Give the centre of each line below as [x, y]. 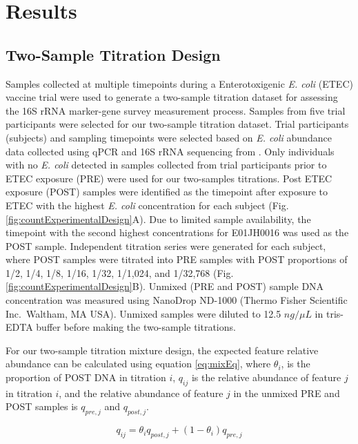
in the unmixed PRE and [287, 393]
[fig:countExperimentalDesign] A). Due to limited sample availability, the [158, 219]
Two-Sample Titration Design [113, 54]
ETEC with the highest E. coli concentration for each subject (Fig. [147, 205]
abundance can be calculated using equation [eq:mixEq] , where [138, 364]
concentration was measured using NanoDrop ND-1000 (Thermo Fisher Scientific [177, 300]
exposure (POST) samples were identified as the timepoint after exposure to [167, 192]
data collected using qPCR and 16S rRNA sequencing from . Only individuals [170, 151]
